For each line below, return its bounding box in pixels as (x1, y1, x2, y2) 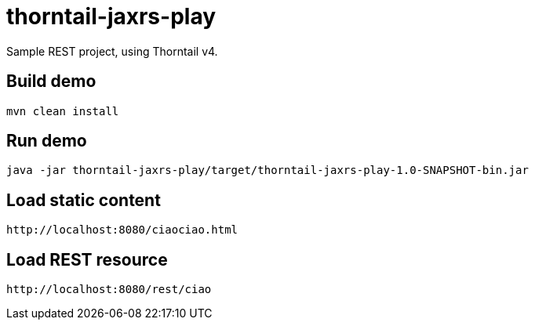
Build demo (6, 71, 96, 92)
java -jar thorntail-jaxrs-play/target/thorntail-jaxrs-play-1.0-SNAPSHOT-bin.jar (6, 164, 529, 177)
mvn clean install (6, 104, 119, 118)
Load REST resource (6, 249, 168, 270)
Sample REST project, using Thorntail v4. (6, 44, 218, 58)
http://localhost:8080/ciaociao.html (6, 223, 238, 237)
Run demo (6, 131, 87, 151)
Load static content (6, 190, 161, 210)
